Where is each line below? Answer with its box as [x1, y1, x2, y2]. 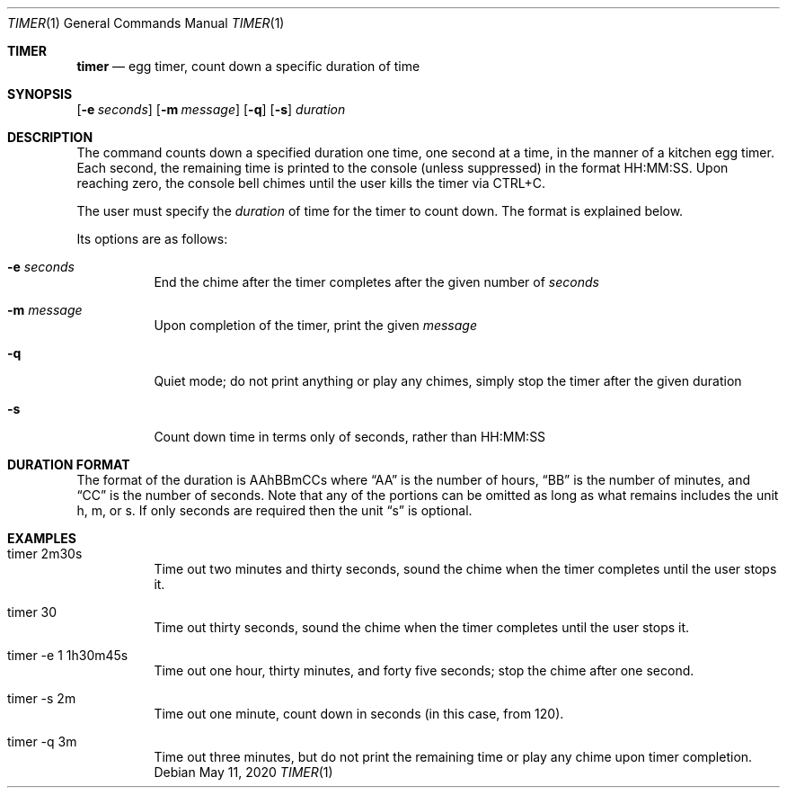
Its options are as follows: [76, 231, 228, 246]
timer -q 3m [7, 734, 77, 749]
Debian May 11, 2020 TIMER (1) [154, 764, 333, 780]
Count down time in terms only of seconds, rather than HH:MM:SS [154, 429, 546, 444]
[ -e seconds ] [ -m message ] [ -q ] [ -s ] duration [76, 102, 346, 117]
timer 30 [7, 604, 57, 620]
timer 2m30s [7, 546, 83, 561]
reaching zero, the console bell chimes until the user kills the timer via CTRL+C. [76, 175, 546, 191]
